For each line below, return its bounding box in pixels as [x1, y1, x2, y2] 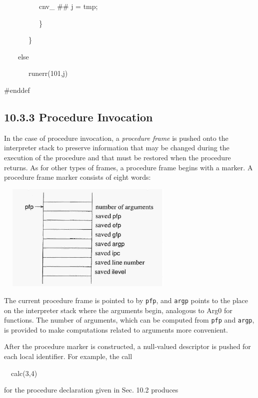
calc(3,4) [10, 368, 37, 378]
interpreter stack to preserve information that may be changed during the [4, 142, 229, 153]
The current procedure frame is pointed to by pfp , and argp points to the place [4, 295, 248, 305]
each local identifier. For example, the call [4, 351, 132, 362]
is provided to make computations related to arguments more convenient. [4, 324, 228, 335]
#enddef [4, 84, 30, 95]
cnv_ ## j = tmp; [38, 1, 98, 11]
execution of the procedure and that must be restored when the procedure [4, 152, 231, 162]
